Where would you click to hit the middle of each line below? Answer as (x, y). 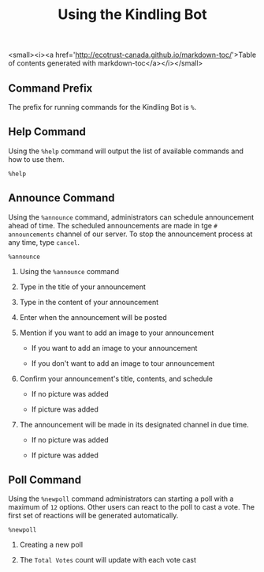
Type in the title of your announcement (82, 287)
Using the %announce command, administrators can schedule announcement (131, 217)
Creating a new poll (51, 545)
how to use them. (36, 159)
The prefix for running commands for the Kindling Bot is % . (102, 107)
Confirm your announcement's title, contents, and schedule (116, 378)
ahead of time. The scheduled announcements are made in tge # (113, 225)
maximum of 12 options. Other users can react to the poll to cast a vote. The (131, 507)
